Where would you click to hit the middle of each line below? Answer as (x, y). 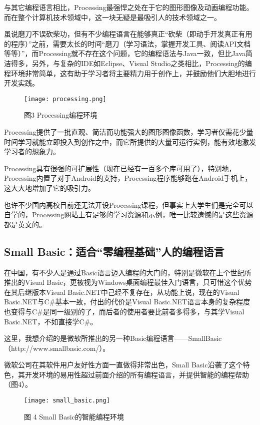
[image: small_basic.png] (67, 401)
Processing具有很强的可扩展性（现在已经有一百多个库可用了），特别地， (120, 168)
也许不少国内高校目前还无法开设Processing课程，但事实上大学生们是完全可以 (129, 204)
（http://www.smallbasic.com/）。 (57, 348)
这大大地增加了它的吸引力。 (49, 187)
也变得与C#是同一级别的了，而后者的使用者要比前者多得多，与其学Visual (124, 311)
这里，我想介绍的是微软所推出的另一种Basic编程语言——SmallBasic (113, 338)
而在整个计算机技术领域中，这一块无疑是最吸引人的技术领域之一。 (112, 17)
